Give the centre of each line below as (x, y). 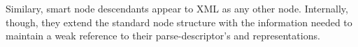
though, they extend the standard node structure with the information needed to (179, 22)
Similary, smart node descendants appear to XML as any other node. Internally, (177, 8)
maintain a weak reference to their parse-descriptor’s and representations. (163, 36)
